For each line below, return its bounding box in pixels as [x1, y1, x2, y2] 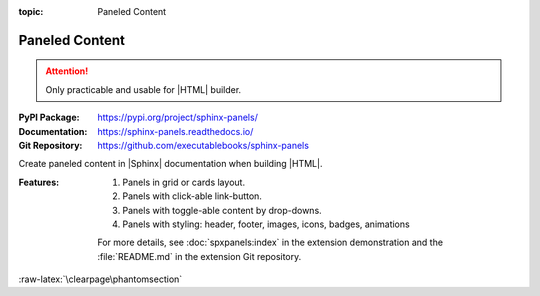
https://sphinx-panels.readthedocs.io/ [97, 125, 254, 137]
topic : [18, 6, 44, 17]
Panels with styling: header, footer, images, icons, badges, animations [122, 218, 410, 230]
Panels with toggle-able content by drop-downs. [122, 204, 322, 216]
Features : [18, 176, 60, 188]
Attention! [45, 65, 89, 77]
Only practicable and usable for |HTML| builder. [45, 83, 242, 95]
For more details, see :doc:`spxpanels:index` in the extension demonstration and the [97, 236, 444, 249]
